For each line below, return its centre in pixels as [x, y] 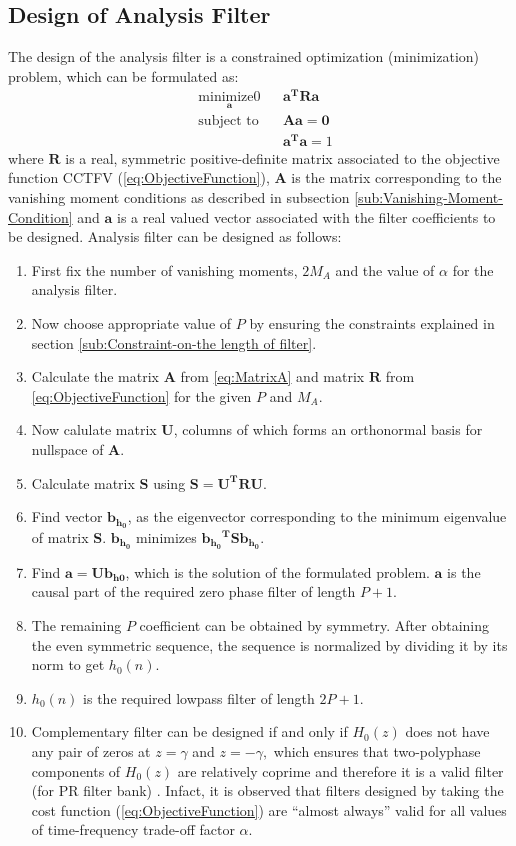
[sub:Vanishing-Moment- [428, 197]
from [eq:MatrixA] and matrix [272, 376]
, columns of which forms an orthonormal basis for [328, 429]
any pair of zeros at [91, 751]
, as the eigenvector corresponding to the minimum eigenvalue [317, 516]
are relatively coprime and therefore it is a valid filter [340, 770]
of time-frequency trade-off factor [133, 829]
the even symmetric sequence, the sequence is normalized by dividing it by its [269, 644]
